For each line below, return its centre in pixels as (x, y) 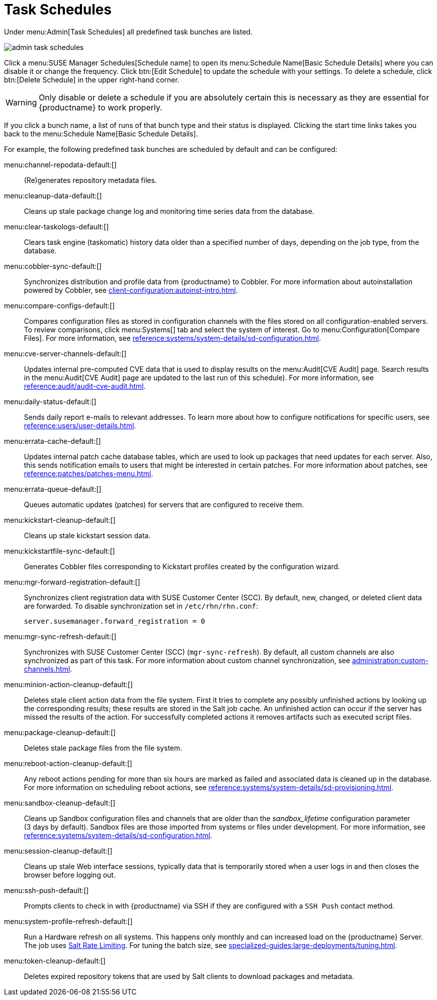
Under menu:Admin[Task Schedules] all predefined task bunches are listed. (128, 31)
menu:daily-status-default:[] (50, 401)
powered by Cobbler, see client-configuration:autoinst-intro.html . (131, 290)
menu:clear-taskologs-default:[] (56, 226)
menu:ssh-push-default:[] (46, 890)
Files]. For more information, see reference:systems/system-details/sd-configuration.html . (173, 338)
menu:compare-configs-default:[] (59, 305)
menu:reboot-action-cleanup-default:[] (68, 763)
